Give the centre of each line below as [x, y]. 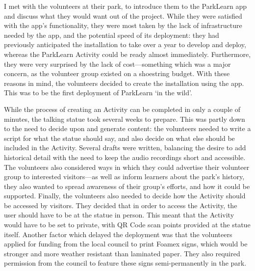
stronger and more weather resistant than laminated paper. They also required [122, 253]
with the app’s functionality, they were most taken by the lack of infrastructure [123, 25]
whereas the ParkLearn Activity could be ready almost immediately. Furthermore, [127, 54]
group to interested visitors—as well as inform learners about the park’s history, [124, 176]
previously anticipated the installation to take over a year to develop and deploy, [125, 44]
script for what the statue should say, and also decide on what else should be [119, 138]
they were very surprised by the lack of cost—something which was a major [117, 64]
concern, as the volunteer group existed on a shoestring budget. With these [117, 73]
